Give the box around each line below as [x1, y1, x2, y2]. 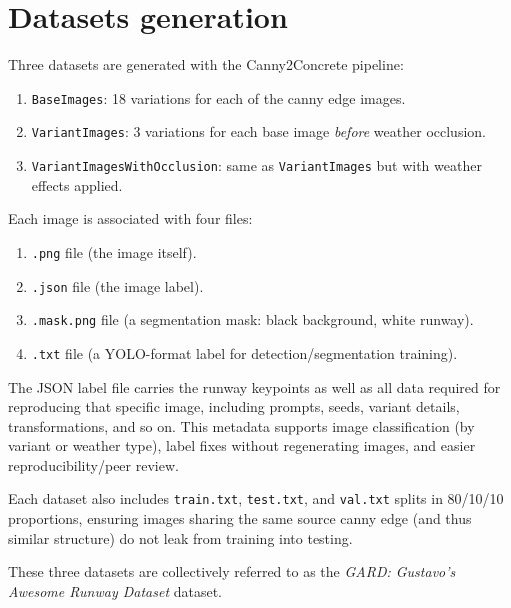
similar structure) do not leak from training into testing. [8, 527, 353, 548]
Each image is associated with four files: [8, 208, 253, 229]
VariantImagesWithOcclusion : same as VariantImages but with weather [31, 155, 482, 176]
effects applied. [31, 174, 123, 195]
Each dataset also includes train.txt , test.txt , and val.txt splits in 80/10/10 [8, 488, 504, 509]
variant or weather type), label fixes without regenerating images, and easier [8, 435, 476, 456]
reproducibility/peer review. [8, 454, 179, 475]
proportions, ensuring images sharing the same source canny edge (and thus [8, 508, 472, 529]
